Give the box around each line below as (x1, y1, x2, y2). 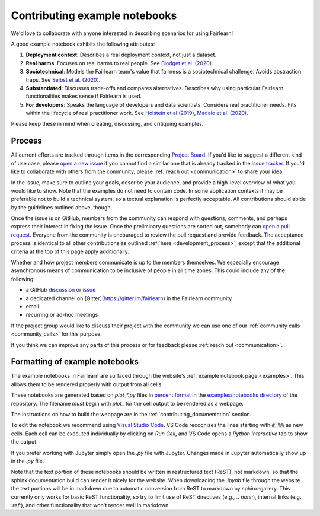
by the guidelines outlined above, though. (11, 203, 113, 211)
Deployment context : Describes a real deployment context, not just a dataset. (25, 51, 216, 59)
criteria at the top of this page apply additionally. (11, 248, 130, 255)
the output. (11, 438, 38, 445)
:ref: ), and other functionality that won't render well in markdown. (11, 501, 170, 508)
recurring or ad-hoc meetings (25, 311, 98, 318)
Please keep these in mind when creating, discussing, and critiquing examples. (11, 120, 204, 128)
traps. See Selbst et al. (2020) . (25, 76, 101, 83)
